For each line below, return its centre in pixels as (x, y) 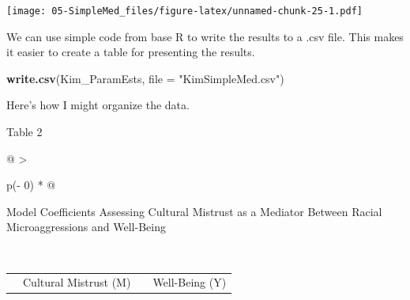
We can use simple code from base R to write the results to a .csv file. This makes (205, 36)
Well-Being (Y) (190, 282)
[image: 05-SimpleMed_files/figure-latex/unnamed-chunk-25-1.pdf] (185, 11)
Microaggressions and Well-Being (86, 227)
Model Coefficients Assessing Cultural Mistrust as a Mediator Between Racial (194, 211)
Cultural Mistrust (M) (77, 282)
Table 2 (24, 132)
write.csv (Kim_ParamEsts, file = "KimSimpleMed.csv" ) (145, 78)
